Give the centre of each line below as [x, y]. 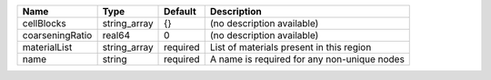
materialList [47, 47]
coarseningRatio [57, 35]
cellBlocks [45, 23]
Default [180, 11]
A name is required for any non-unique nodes [307, 59]
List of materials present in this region [291, 47]
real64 [116, 35]
